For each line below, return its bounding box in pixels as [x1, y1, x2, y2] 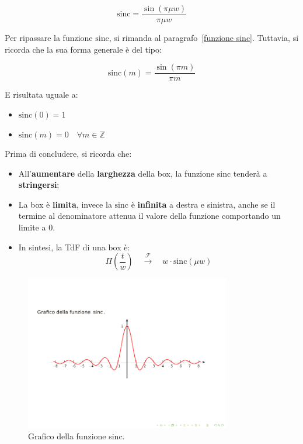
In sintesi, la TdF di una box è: [18, 240, 130, 253]
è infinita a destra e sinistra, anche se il [131, 198, 276, 210]
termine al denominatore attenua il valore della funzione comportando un [18, 209, 281, 222]
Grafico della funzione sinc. [28, 430, 125, 442]
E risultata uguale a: [5, 88, 78, 101]
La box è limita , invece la [18, 198, 112, 210]
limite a [18, 221, 46, 233]
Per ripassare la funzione [5, 32, 93, 44]
